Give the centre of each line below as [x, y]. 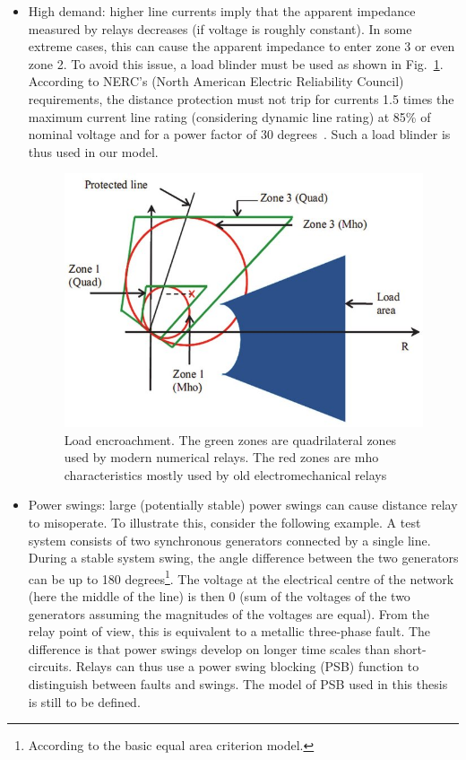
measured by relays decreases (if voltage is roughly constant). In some [220, 28]
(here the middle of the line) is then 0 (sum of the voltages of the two [219, 595]
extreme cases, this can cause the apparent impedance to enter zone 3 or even [242, 46]
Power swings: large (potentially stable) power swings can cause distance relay [243, 505]
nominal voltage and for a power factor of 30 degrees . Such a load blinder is [239, 134]
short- [410, 648]
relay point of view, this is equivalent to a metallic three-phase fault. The [229, 631]
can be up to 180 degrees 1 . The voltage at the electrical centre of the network [241, 577]
